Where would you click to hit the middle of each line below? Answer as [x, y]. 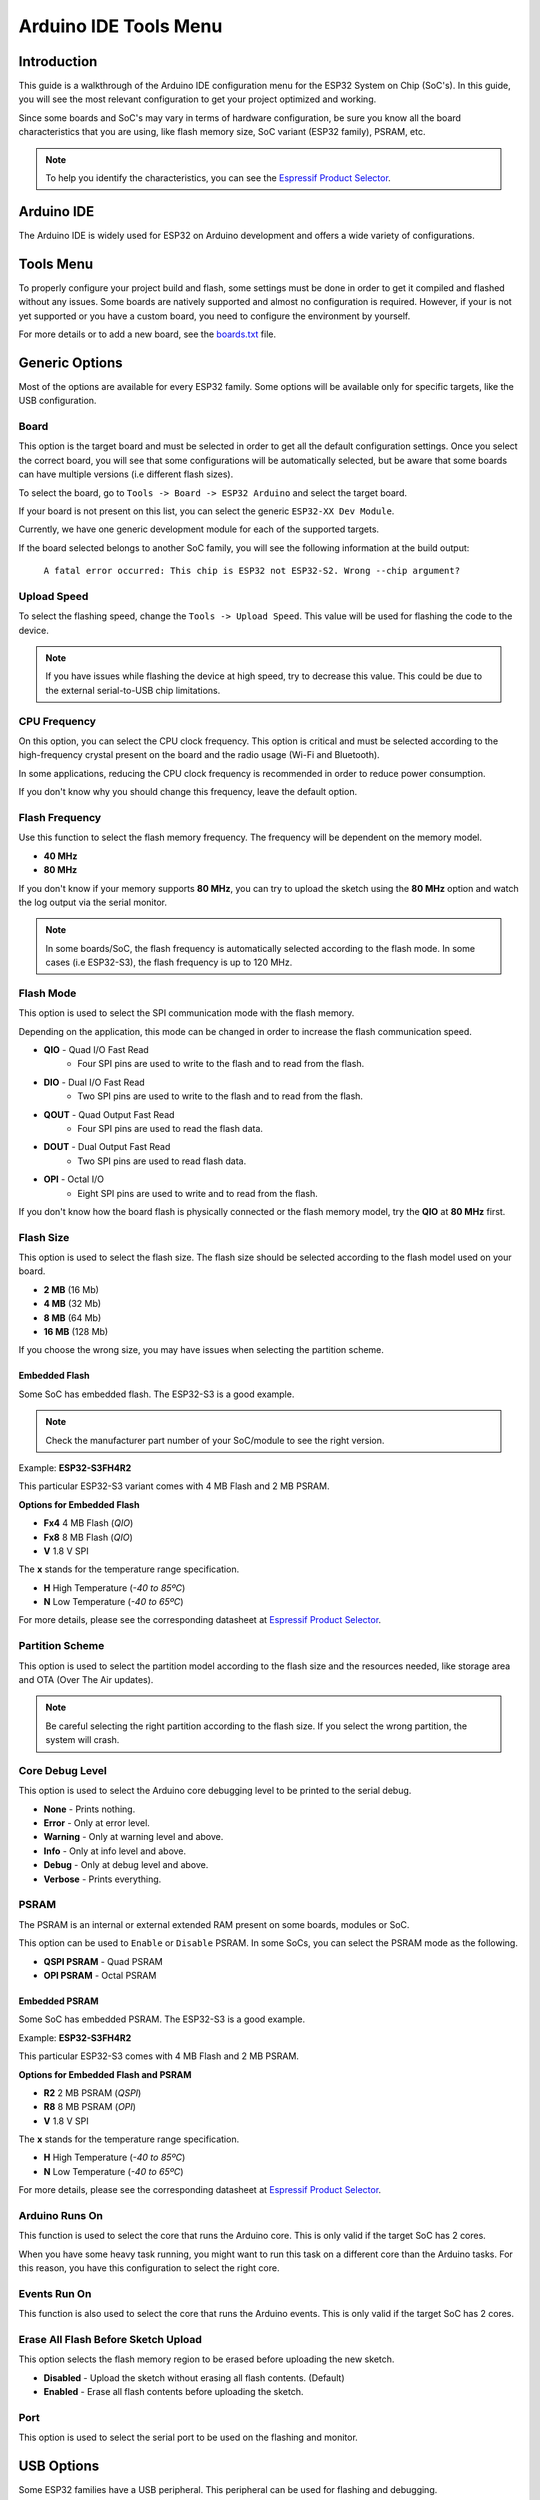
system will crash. [82, 1740]
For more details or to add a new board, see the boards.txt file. [147, 334]
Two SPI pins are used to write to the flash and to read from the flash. [220, 1096]
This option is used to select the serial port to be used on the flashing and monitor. [188, 2437]
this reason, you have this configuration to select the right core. [149, 2268]
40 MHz [60, 856]
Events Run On [55, 2293]
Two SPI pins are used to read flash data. [162, 1161]
